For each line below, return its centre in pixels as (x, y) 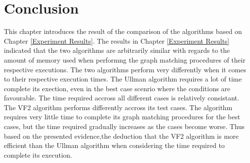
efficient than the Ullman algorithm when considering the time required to (114, 145)
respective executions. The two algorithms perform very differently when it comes (125, 69)
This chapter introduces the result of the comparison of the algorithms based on (123, 31)
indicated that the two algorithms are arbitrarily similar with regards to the (117, 50)
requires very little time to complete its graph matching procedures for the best (122, 117)
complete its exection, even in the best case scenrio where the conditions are (117, 88)
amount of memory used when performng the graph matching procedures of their (125, 59)
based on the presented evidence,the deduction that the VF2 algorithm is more (121, 136)
